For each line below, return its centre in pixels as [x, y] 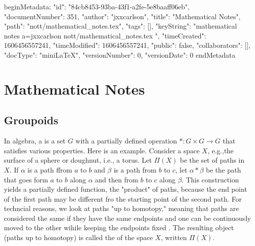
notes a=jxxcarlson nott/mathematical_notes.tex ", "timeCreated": [105, 35]
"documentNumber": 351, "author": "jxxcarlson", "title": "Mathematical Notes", [122, 16]
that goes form [26, 179]
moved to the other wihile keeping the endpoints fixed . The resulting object [119, 228]
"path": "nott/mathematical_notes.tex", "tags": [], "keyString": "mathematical [121, 26]
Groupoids [31, 120]
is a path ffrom [50, 169]
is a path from [135, 169]
